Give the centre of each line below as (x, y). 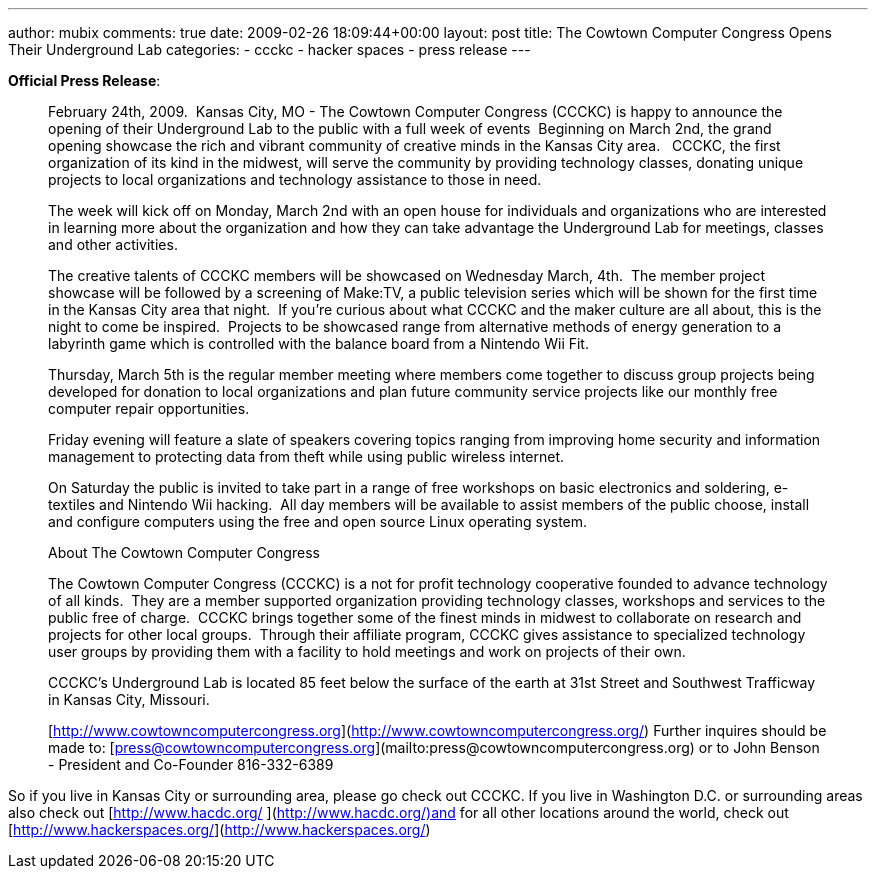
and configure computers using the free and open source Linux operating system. (318, 521)
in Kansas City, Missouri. (129, 699)
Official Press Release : (84, 80)
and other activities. (113, 244)
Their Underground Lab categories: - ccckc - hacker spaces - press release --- (269, 49)
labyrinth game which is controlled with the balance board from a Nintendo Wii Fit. (318, 343)
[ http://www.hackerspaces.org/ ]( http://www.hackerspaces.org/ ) (219, 829)
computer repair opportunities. (149, 408)
